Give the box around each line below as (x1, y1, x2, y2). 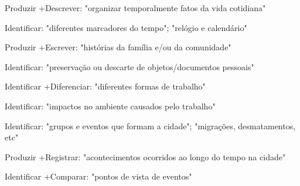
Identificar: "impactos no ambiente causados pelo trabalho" (5, 99, 216, 112)
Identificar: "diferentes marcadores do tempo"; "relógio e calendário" (5, 21, 247, 33)
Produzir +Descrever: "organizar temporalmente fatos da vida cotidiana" (5, 2, 266, 13)
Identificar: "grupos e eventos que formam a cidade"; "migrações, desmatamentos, (5, 119, 296, 132)
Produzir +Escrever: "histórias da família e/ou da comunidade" (5, 41, 231, 53)
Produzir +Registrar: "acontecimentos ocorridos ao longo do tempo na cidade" (5, 150, 286, 163)
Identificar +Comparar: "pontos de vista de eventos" (5, 170, 192, 182)
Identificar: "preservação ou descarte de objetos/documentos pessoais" (5, 60, 254, 73)
